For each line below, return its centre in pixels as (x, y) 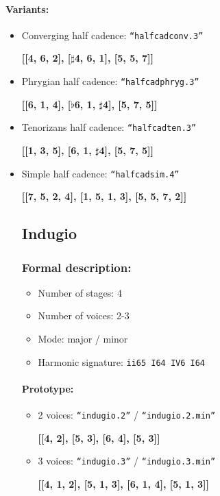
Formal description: (76, 267)
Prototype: (48, 388)
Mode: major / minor (83, 338)
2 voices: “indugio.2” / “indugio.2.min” (127, 415)
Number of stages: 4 (80, 292)
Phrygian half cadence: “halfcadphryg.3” (110, 81)
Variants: (27, 9)
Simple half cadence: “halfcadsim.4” (100, 173)
